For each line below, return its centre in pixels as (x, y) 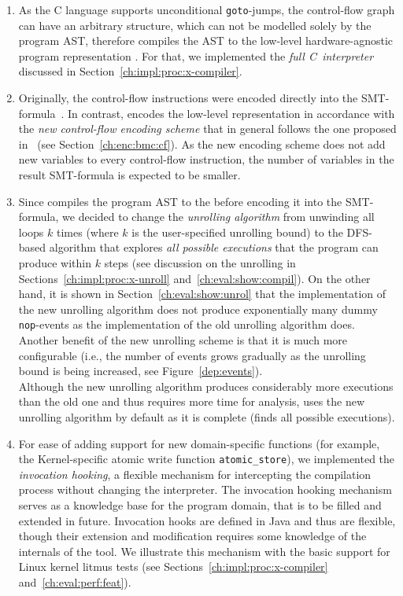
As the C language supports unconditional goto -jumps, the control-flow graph (207, 9)
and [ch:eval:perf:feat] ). (75, 581)
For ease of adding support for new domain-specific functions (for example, (199, 443)
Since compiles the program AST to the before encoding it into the (180, 201)
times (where (88, 232)
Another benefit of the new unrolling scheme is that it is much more (183, 340)
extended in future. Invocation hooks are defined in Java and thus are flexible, (207, 520)
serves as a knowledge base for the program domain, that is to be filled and (200, 505)
